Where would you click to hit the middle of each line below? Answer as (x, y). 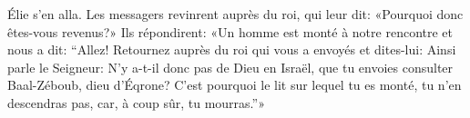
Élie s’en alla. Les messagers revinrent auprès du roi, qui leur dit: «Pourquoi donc (235, 14)
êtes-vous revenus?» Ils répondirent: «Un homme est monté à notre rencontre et (230, 31)
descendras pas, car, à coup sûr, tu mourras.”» (136, 102)
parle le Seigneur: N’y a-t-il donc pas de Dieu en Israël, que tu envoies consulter (230, 67)
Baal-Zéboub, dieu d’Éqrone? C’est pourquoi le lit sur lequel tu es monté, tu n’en (235, 85)
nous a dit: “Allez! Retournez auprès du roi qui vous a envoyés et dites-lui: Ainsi (232, 49)
